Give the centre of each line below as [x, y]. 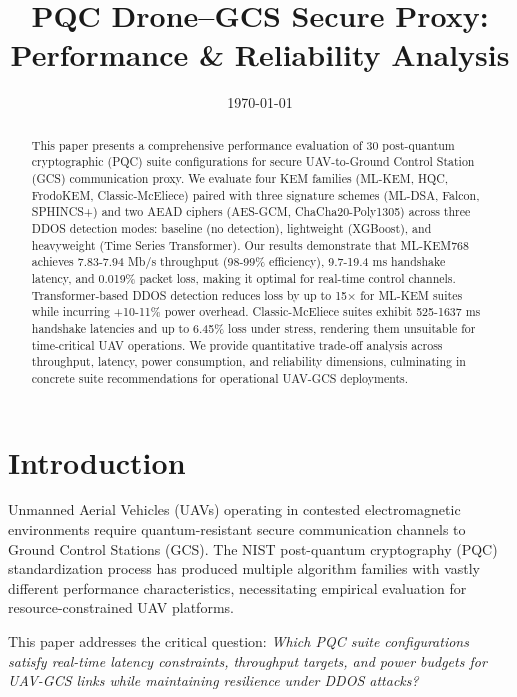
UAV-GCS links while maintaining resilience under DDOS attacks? [213, 680]
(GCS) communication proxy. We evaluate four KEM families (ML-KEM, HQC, [240, 178]
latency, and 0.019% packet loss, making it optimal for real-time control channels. [243, 277]
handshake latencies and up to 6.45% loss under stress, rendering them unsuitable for [253, 327]
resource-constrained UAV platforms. [121, 607]
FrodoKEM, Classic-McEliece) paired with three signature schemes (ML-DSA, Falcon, [255, 194]
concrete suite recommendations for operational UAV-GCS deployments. [220, 377]
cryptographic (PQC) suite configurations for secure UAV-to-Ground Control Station [253, 161]
